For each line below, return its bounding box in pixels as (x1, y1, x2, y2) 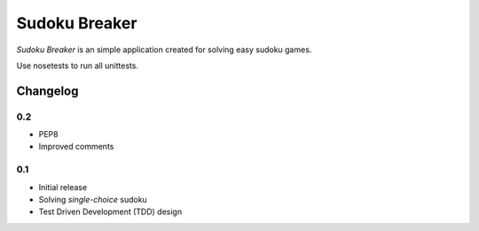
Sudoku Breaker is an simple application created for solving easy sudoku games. (16, 44, 312, 55)
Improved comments (38, 142, 114, 152)
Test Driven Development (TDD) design (38, 206, 182, 217)
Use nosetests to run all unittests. (16, 60, 139, 71)
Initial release (38, 181, 88, 192)
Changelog (16, 83, 79, 98)
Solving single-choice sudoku (38, 195, 148, 205)
